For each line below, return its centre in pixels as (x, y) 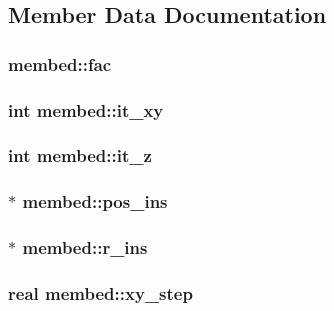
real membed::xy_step (100, 292)
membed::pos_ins (95, 201)
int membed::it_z (80, 155)
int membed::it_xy (86, 109)
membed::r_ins (85, 247)
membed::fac (60, 63)
